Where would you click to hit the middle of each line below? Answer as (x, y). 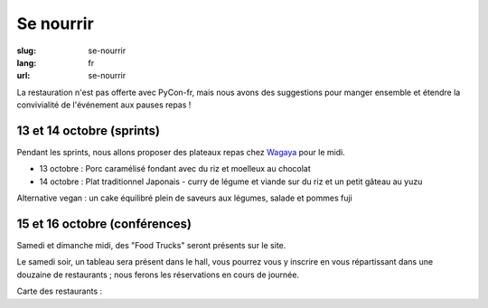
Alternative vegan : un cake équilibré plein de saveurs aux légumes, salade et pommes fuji (184, 198)
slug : (26, 51)
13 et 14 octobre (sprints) (88, 131)
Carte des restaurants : (60, 291)
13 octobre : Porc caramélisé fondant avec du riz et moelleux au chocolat (175, 169)
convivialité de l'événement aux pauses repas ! (104, 105)
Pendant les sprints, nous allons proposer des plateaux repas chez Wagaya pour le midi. (181, 153)
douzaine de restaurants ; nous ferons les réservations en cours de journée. (158, 275)
